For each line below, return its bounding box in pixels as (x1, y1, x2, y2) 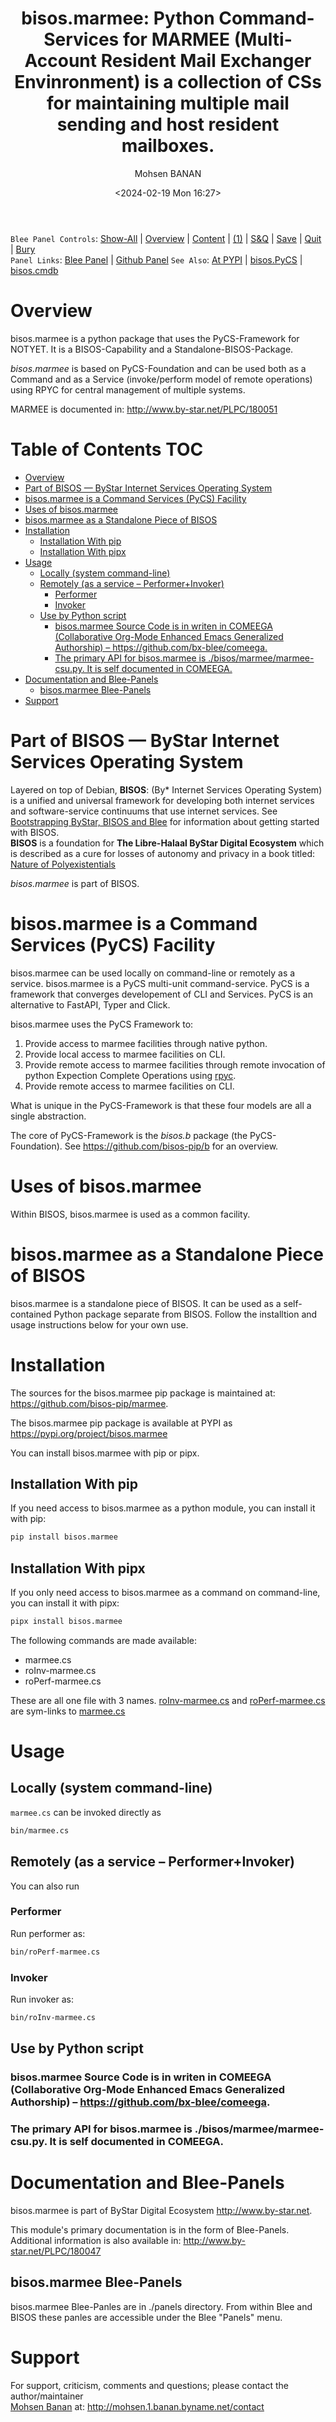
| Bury (10, 243, 36, 255)
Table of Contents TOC (10, 438, 204, 461)
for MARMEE (122, 28, 231, 51)
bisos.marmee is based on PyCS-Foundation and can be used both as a (10, 362, 307, 374)
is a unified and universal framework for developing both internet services (10, 794, 315, 806)
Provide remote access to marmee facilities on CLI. (24, 1080, 235, 1092)
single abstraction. (10, 1110, 87, 1122)
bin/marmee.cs (10, 1825, 70, 1836)
